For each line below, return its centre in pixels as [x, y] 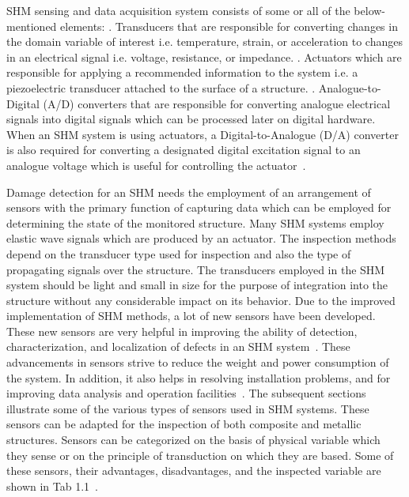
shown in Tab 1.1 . [52, 486]
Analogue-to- [350, 87]
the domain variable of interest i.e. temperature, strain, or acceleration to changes [204, 41]
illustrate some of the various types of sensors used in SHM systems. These [188, 408]
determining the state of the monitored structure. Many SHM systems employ [195, 222]
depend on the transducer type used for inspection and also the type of [179, 253]
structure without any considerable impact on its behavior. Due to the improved [201, 300]
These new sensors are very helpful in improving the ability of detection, [182, 331]
